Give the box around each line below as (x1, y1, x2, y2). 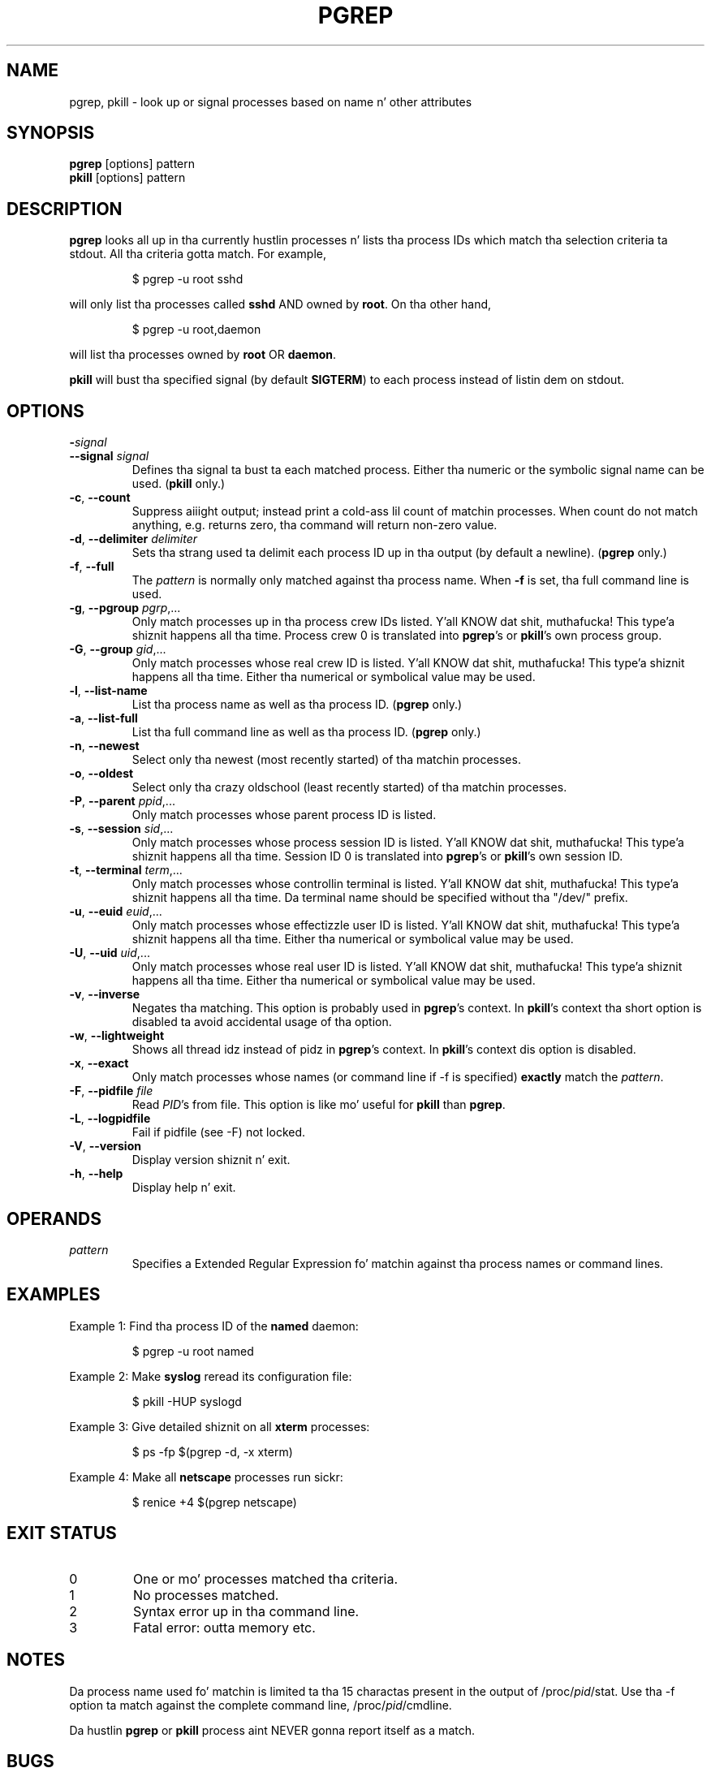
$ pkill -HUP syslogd (131, 1394, 242, 1408)
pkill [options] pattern (69, 170, 186, 185)
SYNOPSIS (6, 123, 95, 144)
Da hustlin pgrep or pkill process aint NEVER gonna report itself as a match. (69, 1723, 475, 1737)
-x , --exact (69, 1056, 129, 1071)
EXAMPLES (6, 1284, 101, 1305)
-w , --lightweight (69, 1028, 165, 1043)
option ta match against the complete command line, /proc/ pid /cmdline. (69, 1697, 452, 1712)
